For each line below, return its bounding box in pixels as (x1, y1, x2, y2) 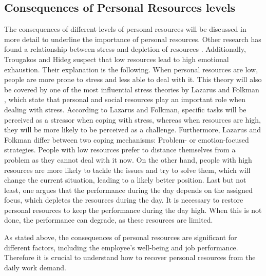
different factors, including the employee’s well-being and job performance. (4, 242, 238, 252)
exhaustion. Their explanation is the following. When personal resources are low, (4, 64, 258, 74)
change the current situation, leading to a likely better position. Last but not (4, 174, 246, 185)
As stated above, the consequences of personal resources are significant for (4, 232, 237, 243)
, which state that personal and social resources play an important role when (4, 94, 245, 105)
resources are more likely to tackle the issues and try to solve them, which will (4, 164, 251, 175)
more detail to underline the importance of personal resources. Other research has (4, 33, 261, 44)
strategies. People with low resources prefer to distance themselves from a (4, 144, 236, 155)
